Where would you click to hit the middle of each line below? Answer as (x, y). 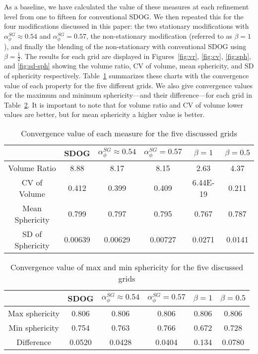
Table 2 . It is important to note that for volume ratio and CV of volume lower (124, 104)
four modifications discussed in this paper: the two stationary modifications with (127, 26)
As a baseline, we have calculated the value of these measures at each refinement (127, 6)
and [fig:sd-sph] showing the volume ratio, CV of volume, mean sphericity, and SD (129, 66)
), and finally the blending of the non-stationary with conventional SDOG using (125, 46)
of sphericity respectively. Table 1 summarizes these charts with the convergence (127, 75)
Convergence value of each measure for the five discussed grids (129, 133)
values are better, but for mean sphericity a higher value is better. (104, 114)
